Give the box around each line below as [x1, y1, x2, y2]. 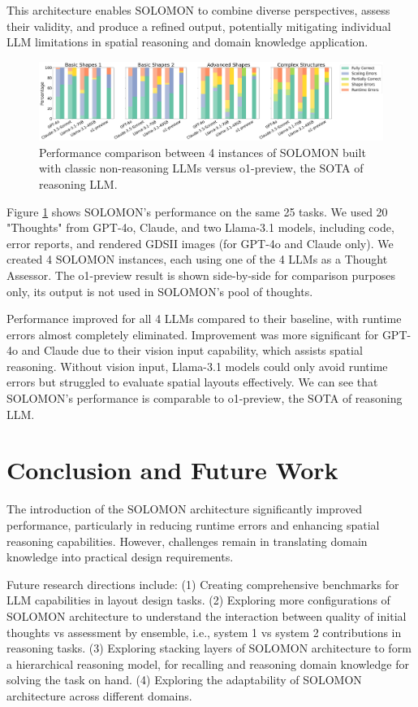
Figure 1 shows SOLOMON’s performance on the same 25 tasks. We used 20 [6, 203, 388, 220]
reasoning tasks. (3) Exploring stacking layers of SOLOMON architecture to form [6, 639, 412, 657]
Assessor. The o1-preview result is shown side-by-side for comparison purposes [6, 266, 396, 283]
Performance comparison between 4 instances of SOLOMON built [39, 143, 366, 160]
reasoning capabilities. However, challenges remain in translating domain [6, 532, 368, 549]
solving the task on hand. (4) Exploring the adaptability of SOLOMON [6, 671, 362, 688]
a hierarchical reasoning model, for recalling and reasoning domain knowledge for [6, 655, 409, 672]
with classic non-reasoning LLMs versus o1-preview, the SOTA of [39, 159, 364, 177]
